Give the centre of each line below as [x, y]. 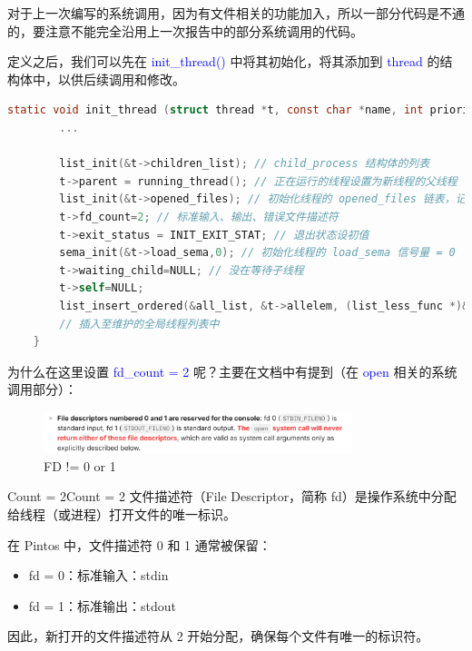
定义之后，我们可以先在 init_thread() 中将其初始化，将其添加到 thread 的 [224, 61]
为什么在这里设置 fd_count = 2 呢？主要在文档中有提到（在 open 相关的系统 [232, 371]
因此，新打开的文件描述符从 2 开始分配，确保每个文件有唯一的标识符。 [218, 636]
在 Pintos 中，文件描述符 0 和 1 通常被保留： [139, 544]
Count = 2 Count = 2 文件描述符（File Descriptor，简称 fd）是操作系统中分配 [232, 496]
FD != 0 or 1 [80, 465]
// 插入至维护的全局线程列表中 [139, 324]
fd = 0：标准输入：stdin [98, 575]
